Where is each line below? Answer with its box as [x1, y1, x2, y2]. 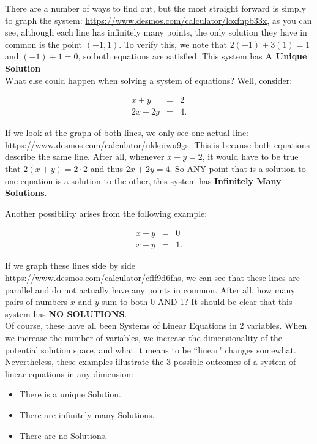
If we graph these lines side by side [5, 259, 136, 272]
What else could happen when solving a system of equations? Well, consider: [5, 73, 293, 86]
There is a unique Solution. [19, 388, 121, 401]
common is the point [5, 37, 83, 50]
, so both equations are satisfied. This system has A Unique [78, 50, 307, 62]
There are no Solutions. [19, 429, 108, 442]
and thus [90, 162, 124, 175]
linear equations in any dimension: [5, 367, 133, 380]
